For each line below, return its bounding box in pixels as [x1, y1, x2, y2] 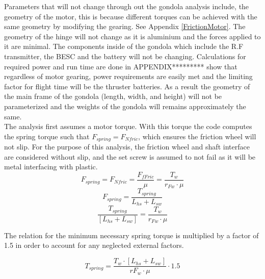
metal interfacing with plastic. [4, 161, 98, 172]
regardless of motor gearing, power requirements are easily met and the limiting [4, 71, 253, 82]
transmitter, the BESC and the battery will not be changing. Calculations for [4, 50, 246, 61]
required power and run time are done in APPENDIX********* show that [4, 61, 237, 71]
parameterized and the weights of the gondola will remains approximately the [4, 100, 246, 111]
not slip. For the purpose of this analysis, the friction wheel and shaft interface [4, 141, 250, 152]
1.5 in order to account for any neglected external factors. [4, 240, 184, 250]
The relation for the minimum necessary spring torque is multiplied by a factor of [4, 230, 259, 240]
